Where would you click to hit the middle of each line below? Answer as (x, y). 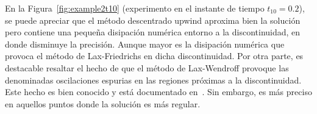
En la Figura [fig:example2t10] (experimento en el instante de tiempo (135, 8)
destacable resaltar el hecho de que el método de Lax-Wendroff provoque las (147, 67)
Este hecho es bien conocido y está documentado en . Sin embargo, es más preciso (158, 92)
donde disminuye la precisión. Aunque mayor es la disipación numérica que (145, 44)
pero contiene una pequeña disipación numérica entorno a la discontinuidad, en (153, 32)
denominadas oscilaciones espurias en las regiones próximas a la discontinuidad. (153, 80)
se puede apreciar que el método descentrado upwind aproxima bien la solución (153, 20)
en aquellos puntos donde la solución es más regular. (103, 103)
